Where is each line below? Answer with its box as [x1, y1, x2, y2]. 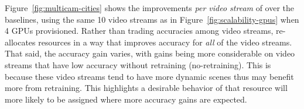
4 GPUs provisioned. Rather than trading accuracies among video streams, [5, 24, 274, 37]
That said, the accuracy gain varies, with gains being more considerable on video [5, 47, 295, 59]
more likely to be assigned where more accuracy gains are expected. [5, 93, 247, 105]
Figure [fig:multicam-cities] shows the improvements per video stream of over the [5, 2, 295, 13]
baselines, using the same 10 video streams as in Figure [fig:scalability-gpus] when [5, 13, 299, 25]
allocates [5, 36, 36, 48]
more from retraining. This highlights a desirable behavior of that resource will [5, 82, 288, 94]
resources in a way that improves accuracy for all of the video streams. [38, 36, 292, 48]
